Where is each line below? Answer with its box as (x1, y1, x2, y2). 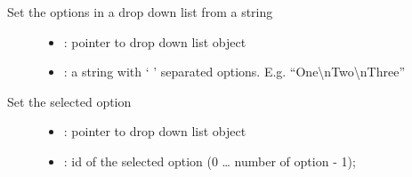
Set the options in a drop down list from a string (7, 3, 273, 20)
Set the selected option (7, 92, 132, 110)
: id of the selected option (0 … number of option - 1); (63, 151, 356, 170)
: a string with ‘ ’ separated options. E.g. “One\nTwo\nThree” (63, 62, 406, 81)
